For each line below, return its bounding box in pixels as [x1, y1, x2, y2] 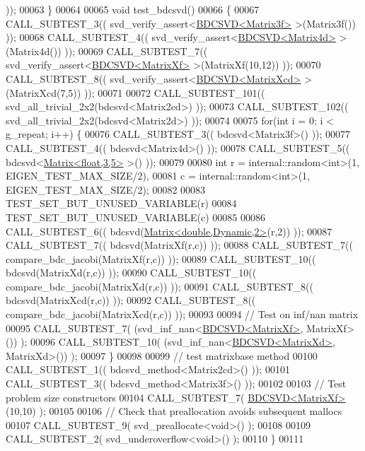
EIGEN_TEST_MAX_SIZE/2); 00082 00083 [6, 182, 206, 197]
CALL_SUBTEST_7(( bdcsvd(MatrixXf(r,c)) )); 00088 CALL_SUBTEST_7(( [6, 238, 353, 252]
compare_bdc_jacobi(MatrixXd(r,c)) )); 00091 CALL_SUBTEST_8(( [6, 279, 313, 293]
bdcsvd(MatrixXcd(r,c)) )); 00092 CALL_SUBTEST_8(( [6, 293, 256, 307]
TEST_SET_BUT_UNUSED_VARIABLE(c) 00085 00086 [6, 209, 265, 224]
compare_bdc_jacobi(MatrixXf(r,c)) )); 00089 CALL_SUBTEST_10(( [6, 251, 316, 266]
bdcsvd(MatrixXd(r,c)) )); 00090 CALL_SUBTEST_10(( [6, 265, 257, 280]
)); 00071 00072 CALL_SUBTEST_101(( [83, 85, 265, 100]
